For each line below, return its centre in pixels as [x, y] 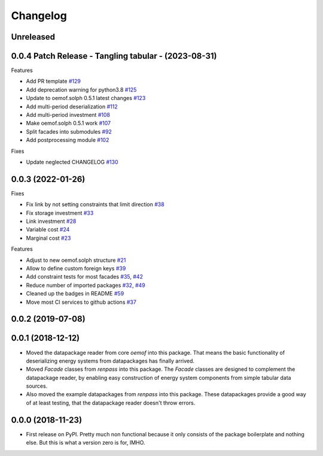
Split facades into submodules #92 [69, 131]
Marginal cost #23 [48, 238]
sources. [37, 386]
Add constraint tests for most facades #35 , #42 [85, 277]
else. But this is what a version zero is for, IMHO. [86, 443]
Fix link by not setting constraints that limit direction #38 [95, 204]
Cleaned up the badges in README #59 [75, 294]
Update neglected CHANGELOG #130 [72, 162]
